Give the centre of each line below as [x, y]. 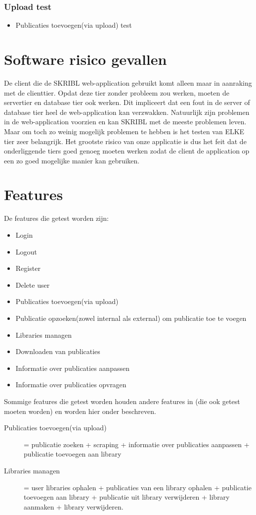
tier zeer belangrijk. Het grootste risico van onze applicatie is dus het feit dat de [125, 141]
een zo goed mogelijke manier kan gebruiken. [72, 160]
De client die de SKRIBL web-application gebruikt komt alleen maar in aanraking [128, 82]
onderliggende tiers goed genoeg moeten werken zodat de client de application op [127, 151]
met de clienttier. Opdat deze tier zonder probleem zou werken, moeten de [117, 92]
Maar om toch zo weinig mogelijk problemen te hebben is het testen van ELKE [124, 131]
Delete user [33, 284]
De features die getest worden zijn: [56, 218]
